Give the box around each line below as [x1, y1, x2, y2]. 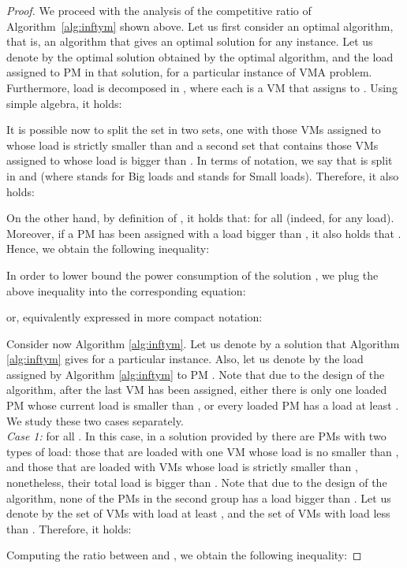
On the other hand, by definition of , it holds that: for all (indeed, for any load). [6, 210, 394, 226]
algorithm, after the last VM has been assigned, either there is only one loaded [6, 381, 387, 398]
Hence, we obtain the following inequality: [6, 240, 210, 257]
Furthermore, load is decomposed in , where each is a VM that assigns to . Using [6, 79, 398, 95]
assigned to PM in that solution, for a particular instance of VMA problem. [6, 64, 372, 80]
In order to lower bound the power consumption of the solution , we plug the [6, 266, 379, 283]
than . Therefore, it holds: [6, 520, 132, 536]
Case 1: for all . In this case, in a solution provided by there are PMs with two [6, 428, 386, 444]
